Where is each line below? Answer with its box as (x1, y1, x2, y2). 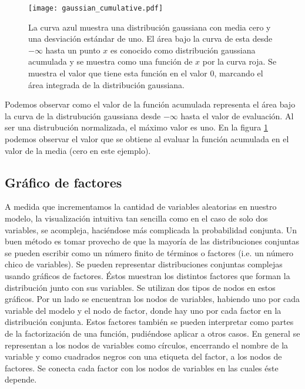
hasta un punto (45, 43, 100, 56)
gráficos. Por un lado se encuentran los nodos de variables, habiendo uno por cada (5, 293, 300, 305)
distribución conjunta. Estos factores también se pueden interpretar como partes (5, 316, 294, 328)
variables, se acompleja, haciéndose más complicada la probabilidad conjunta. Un (5, 223, 297, 236)
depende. (5, 373, 37, 385)
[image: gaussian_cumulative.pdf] (28, 4, 163, 12)
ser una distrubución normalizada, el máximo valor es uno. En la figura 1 (5, 121, 268, 133)
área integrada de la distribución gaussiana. (28, 78, 185, 90)
